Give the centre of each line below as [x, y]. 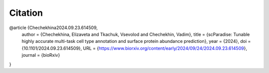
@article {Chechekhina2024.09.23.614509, [54, 28]
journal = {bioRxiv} [41, 55]
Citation [26, 13]
